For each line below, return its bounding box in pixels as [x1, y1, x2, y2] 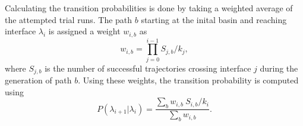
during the [260, 62, 298, 74]
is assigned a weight [48, 25, 121, 37]
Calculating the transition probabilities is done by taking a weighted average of [5, 2, 293, 14]
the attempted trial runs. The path [5, 13, 132, 25]
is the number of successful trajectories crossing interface [45, 62, 251, 74]
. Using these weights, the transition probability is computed [78, 74, 299, 86]
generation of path [5, 74, 72, 86]
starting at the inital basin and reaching [141, 13, 287, 25]
